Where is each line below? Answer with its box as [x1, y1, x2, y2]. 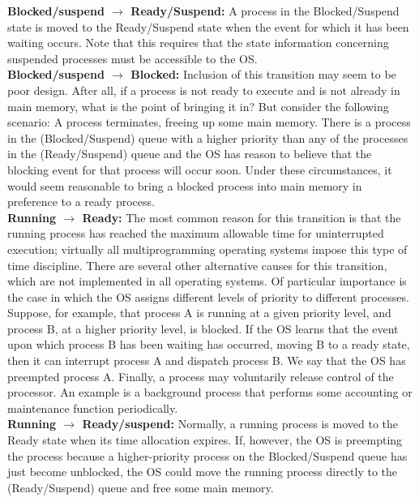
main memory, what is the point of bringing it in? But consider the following [7, 97, 389, 114]
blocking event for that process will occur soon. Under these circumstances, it [7, 161, 392, 178]
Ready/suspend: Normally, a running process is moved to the [82, 415, 399, 432]
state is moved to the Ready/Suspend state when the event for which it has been [7, 18, 409, 35]
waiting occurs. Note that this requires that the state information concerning [7, 34, 389, 51]
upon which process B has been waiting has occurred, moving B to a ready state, [7, 336, 410, 353]
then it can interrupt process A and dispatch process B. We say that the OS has [7, 352, 406, 369]
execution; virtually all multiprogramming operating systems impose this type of [7, 240, 408, 257]
